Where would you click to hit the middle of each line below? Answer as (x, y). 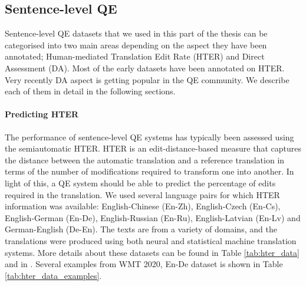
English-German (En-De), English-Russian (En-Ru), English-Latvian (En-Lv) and (153, 217)
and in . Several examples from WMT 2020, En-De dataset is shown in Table (144, 264)
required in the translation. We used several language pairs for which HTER (142, 194)
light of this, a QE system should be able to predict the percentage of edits (140, 183)
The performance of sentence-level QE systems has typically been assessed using (149, 137)
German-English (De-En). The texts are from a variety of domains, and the (141, 229)
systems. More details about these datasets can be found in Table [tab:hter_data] (152, 252)
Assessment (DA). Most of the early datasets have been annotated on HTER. (145, 68)
